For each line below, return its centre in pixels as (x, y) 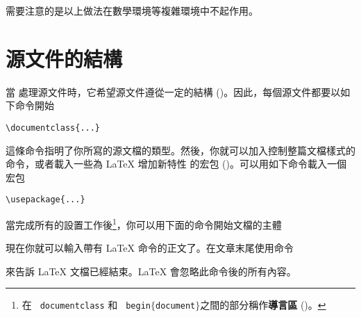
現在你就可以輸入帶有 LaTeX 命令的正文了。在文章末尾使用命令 (150, 248)
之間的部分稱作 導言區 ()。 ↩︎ (263, 305)
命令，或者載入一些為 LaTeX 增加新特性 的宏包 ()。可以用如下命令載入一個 (176, 164)
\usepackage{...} (45, 200)
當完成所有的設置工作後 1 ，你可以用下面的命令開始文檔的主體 (144, 223)
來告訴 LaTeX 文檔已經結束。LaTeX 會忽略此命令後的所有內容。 (151, 271)
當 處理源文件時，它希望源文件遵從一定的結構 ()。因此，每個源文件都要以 (173, 91)
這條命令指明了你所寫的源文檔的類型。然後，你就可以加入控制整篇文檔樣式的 (180, 150)
